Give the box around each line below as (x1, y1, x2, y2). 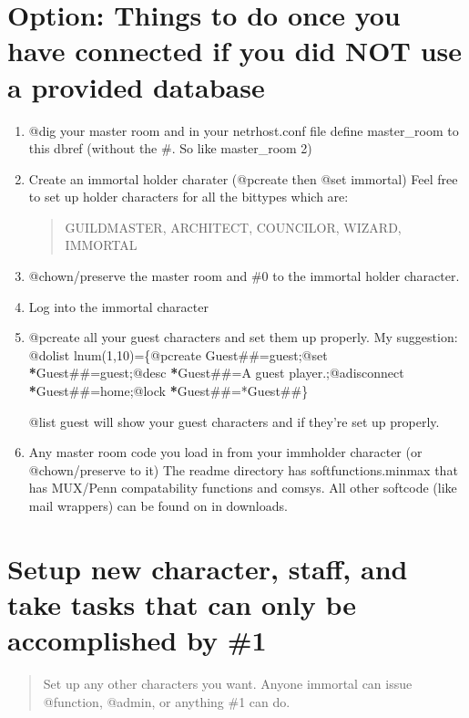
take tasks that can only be (7, 585, 357, 622)
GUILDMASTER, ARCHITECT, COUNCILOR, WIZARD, (65, 217, 402, 236)
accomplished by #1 (7, 621, 267, 659)
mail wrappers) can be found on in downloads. (28, 496, 288, 515)
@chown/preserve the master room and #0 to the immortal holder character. (28, 266, 460, 286)
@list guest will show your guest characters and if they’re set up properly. (28, 411, 440, 431)
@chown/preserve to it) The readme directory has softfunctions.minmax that (28, 460, 458, 479)
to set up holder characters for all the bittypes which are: (28, 187, 349, 206)
